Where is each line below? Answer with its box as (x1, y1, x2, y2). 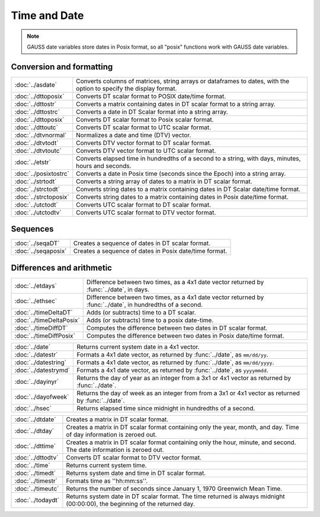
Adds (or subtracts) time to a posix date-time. (86, 316, 214, 324)
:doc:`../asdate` (14, 81, 57, 89)
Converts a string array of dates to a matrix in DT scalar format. (76, 177, 252, 185)
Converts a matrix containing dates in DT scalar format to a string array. (76, 99, 276, 108)
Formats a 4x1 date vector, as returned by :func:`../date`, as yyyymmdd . (76, 366, 269, 374)
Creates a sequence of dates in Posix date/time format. (73, 247, 228, 255)
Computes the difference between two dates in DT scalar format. (86, 323, 268, 332)
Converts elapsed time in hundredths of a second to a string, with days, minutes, (76, 154, 301, 162)
